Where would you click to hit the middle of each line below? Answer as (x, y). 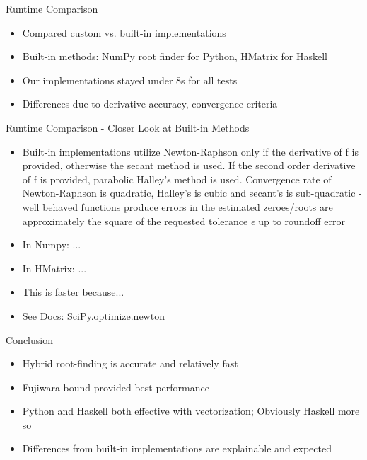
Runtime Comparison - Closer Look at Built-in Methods (128, 127)
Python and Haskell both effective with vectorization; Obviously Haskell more (191, 411)
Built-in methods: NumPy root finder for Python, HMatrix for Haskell (175, 56)
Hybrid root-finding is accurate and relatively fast (130, 363)
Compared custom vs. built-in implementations (124, 32)
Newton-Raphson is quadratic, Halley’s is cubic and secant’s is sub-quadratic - (192, 193)
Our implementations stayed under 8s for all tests (130, 80)
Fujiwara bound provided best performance (116, 387)
